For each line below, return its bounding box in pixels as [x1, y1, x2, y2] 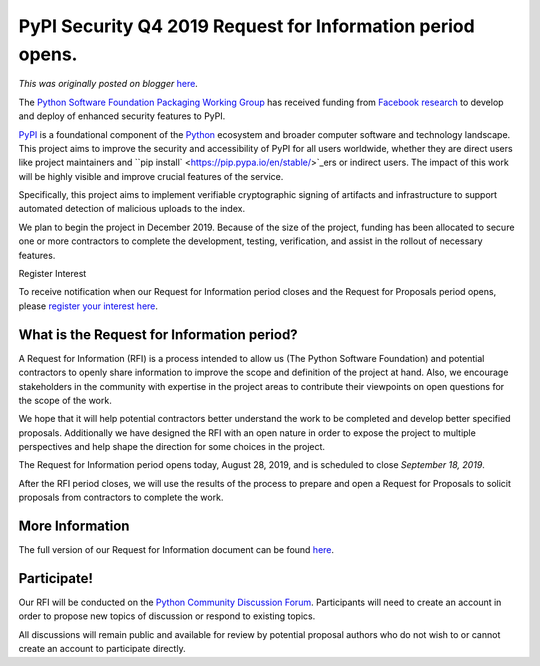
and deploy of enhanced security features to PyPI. [18, 110, 226, 122]
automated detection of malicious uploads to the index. [18, 203, 245, 215]
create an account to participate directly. [18, 643, 186, 655]
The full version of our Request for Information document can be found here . [18, 544, 335, 556]
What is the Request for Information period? [18, 326, 299, 343]
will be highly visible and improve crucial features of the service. [18, 170, 284, 182]
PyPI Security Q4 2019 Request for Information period [18, 15, 475, 37]
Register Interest [18, 268, 87, 280]
